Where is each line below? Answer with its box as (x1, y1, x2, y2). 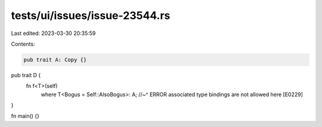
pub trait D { (11, 71, 41, 78)
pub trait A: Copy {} (23, 56, 87, 63)
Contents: (11, 40, 35, 47)
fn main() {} (11, 113, 40, 120)
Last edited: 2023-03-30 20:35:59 (11, 30, 96, 37)
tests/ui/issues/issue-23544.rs (11, 9, 171, 22)
